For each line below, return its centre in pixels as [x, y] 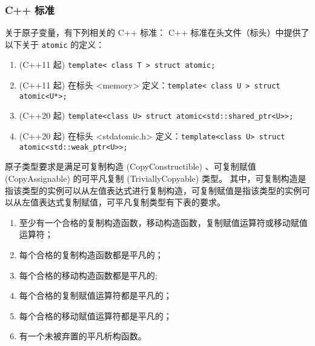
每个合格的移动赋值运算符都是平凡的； [95, 315]
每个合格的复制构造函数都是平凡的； [91, 254]
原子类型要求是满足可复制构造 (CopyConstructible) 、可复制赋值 [131, 166]
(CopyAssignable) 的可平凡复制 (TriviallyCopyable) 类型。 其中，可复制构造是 [156, 178]
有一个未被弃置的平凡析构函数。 [83, 336]
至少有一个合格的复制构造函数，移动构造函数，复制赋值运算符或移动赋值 [163, 222]
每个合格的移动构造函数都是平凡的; [88, 275]
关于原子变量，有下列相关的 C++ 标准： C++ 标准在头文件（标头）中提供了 [157, 32]
